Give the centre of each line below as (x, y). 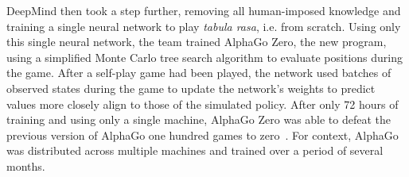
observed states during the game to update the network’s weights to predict (191, 88)
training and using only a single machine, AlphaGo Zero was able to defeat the (199, 119)
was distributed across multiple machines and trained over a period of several (195, 150)
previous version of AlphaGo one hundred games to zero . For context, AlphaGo (203, 135)
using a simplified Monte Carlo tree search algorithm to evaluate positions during (204, 57)
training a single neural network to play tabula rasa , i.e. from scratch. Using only (204, 26)
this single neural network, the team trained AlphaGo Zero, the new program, (197, 42)
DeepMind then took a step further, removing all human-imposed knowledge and (204, 10)
